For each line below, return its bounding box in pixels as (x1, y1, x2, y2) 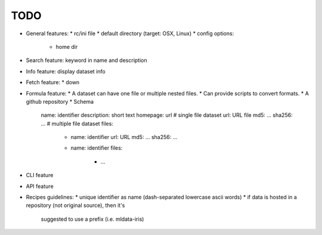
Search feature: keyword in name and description (26, 57, 147, 64)
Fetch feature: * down (26, 79, 80, 86)
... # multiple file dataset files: (41, 120, 113, 127)
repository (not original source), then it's (26, 202, 125, 209)
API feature (26, 183, 54, 190)
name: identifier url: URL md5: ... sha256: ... (70, 134, 178, 141)
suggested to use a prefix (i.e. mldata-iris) (41, 215, 144, 222)
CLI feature (26, 172, 54, 179)
